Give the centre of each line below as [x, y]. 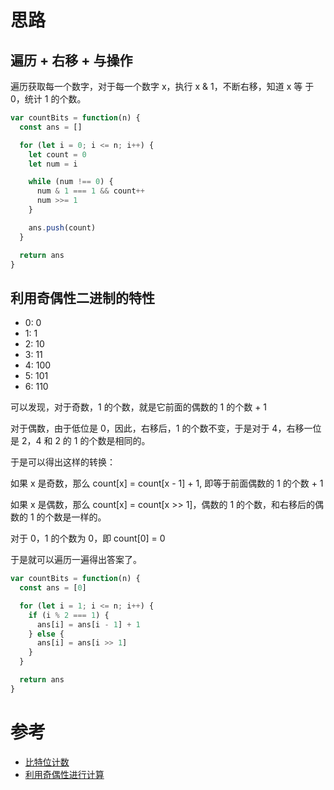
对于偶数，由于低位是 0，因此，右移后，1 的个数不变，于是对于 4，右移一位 [166, 428]
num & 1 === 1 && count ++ [90, 191]
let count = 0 [57, 154]
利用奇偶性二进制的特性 [82, 297]
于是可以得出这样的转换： [63, 462]
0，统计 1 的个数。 [48, 99]
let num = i [53, 164]
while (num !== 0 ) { [71, 182]
